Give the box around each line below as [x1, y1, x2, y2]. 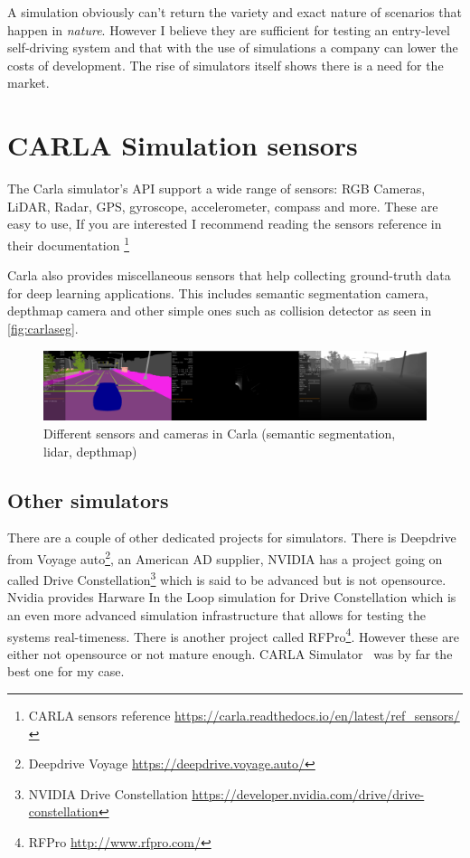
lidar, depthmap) [43, 441, 137, 460]
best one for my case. [7, 662, 125, 681]
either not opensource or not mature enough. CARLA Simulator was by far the [7, 644, 453, 663]
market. [7, 73, 50, 92]
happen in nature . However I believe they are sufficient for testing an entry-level [7, 20, 450, 39]
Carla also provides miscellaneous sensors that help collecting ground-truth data [7, 266, 451, 285]
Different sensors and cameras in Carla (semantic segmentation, [43, 423, 396, 442]
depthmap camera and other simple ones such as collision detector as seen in [7, 301, 432, 320]
